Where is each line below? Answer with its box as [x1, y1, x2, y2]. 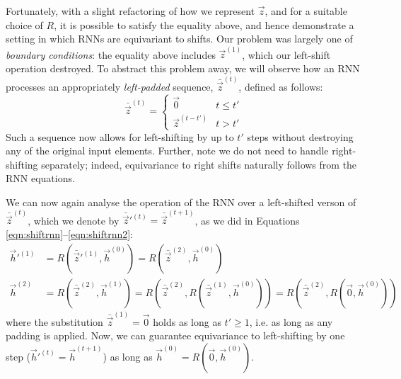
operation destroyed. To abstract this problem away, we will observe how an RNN [6, 61, 360, 76]
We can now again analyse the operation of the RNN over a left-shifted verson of [6, 194, 356, 209]
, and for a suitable [265, 4, 347, 18]
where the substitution [6, 314, 103, 329]
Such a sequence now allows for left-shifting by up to [6, 129, 234, 144]
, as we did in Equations [194, 213, 300, 227]
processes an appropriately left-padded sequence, [6, 79, 214, 94]
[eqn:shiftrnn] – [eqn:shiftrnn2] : [6, 226, 133, 241]
